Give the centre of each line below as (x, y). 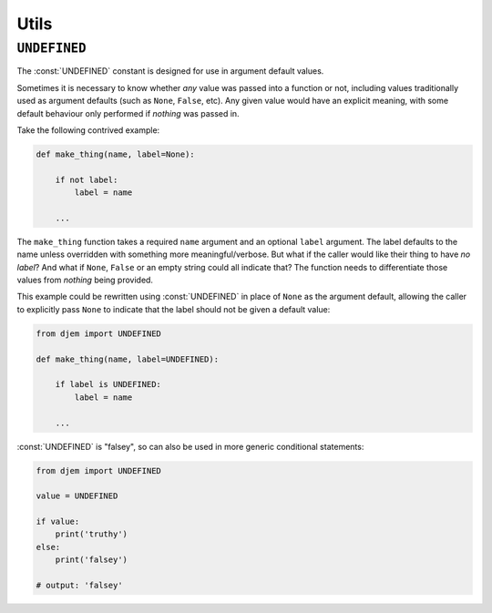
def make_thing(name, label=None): (115, 154)
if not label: (87, 179)
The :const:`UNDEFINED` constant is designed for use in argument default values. (170, 71)
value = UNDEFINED (77, 496)
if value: (58, 522)
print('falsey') (91, 560)
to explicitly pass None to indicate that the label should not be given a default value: (174, 309)
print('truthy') (91, 534)
